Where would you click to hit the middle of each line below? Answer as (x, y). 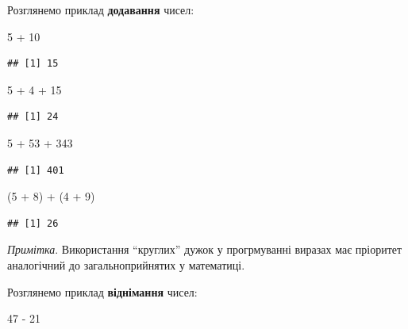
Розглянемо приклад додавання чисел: (101, 10)
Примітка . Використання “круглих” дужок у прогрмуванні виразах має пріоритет (205, 249)
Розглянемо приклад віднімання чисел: (102, 291)
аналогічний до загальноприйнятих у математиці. (126, 264)
